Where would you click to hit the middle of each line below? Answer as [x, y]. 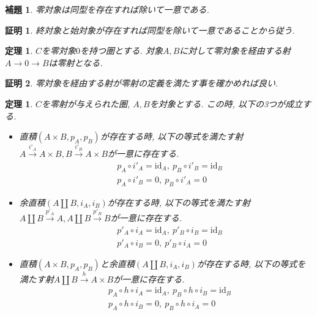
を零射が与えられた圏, [86, 103]
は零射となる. [76, 62]
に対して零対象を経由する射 [235, 51]
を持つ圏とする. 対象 [121, 51]
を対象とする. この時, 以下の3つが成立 [226, 103]
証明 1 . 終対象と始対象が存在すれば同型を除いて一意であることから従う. [150, 30]
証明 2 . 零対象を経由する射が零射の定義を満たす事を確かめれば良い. [142, 83]
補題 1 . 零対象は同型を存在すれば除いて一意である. [107, 9]
